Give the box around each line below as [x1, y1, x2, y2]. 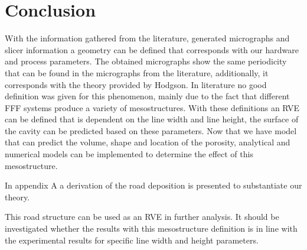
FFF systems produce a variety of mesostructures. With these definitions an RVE [5, 101, 300, 113]
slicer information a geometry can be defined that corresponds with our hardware [5, 43, 299, 56]
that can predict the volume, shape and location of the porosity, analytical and [5, 136, 290, 148]
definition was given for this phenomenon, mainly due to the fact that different [5, 90, 290, 102]
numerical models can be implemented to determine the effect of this [5, 148, 253, 160]
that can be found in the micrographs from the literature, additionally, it [5, 66, 269, 79]
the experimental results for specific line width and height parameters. [5, 233, 259, 246]
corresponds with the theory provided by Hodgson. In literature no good [5, 78, 267, 90]
